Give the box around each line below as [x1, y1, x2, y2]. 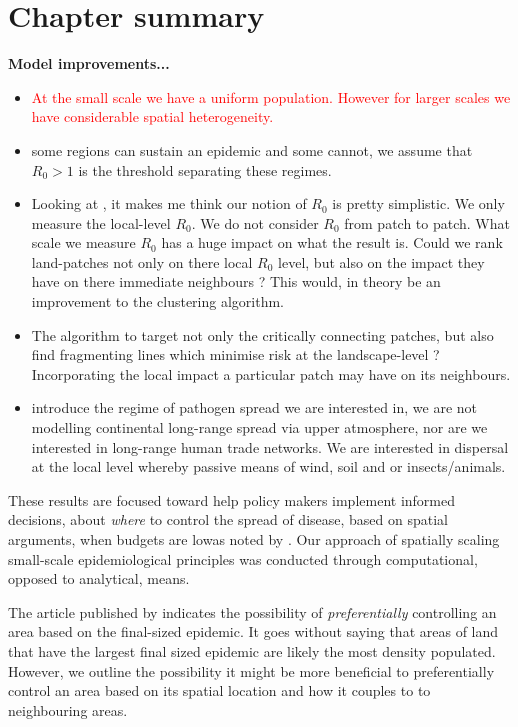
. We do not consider [191, 212, 319, 233]
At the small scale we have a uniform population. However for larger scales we [31, 86, 511, 107]
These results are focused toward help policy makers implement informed [8, 489, 455, 510]
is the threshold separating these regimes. [78, 159, 332, 180]
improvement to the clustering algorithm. [31, 291, 284, 312]
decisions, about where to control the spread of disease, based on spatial [8, 509, 448, 530]
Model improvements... [8, 53, 170, 74]
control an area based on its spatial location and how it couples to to [8, 680, 431, 701]
